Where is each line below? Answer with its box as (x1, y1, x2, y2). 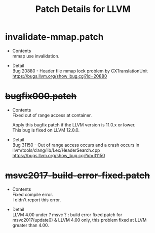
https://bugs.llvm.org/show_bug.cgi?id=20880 (12, 73, 107, 79)
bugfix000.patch (5, 91, 77, 102)
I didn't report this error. (12, 197, 61, 203)
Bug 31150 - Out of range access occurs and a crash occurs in (12, 142, 140, 148)
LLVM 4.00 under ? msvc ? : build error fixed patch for (12, 212, 122, 218)
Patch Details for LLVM (35, 3, 131, 15)
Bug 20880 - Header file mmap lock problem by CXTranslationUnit (12, 68, 148, 74)
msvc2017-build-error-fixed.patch (5, 170, 151, 181)
